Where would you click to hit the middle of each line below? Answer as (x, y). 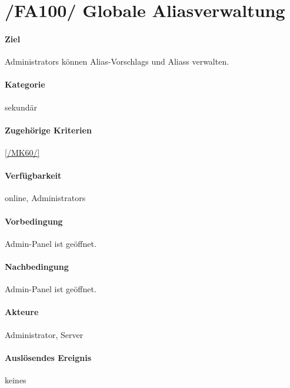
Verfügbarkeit (33, 175)
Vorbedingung (34, 221)
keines (16, 379)
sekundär (21, 107)
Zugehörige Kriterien (48, 130)
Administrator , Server (44, 334)
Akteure (22, 312)
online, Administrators (45, 198)
